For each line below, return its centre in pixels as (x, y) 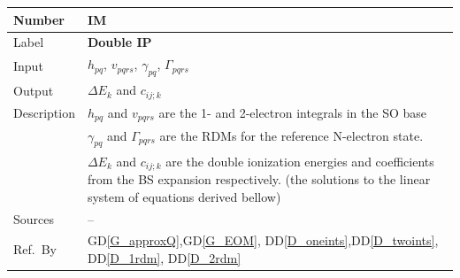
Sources (34, 218)
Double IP (119, 42)
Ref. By (35, 249)
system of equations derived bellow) (184, 196)
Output (34, 90)
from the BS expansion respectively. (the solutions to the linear (259, 179)
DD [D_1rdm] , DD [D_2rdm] (164, 258)
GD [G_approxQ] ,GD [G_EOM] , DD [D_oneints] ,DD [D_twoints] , (263, 240)
